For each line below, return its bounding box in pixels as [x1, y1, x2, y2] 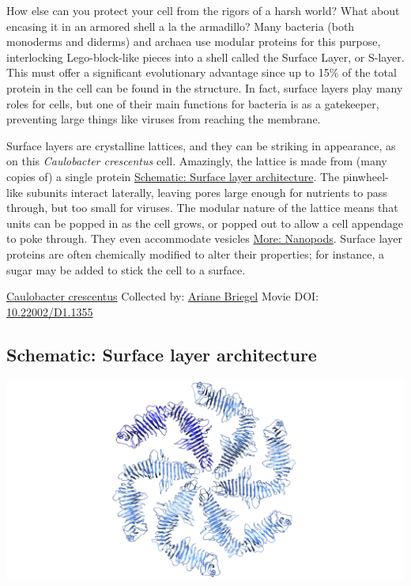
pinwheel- [342, 168, 389, 184]
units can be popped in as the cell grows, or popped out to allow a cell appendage [6, 214, 403, 231]
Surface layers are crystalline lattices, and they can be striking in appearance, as [6, 137, 396, 153]
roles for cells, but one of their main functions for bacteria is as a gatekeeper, [6, 95, 379, 112]
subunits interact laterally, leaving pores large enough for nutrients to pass [26, 183, 387, 200]
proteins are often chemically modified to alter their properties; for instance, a [6, 245, 385, 262]
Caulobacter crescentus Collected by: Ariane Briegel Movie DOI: [6, 288, 319, 304]
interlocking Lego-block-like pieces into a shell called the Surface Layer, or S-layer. [6, 48, 405, 65]
